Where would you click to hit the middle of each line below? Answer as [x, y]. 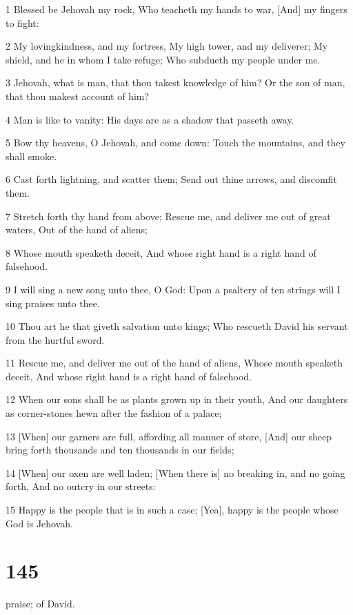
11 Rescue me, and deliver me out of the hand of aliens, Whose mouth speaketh [174, 363]
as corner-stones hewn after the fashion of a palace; [114, 413]
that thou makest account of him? [78, 96]
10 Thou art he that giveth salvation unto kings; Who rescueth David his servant [177, 326]
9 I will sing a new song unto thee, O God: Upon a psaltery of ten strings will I [173, 289]
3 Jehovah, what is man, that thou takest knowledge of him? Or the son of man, [175, 82]
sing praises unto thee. [53, 303]
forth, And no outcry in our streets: [81, 486]
